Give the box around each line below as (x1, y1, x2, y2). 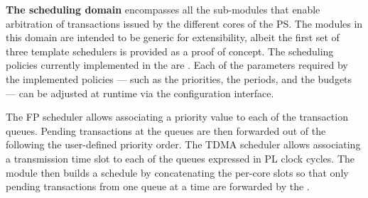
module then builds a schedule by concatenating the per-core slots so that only (6, 165, 349, 180)
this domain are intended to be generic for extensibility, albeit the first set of (6, 30, 340, 45)
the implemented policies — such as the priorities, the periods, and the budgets (6, 71, 352, 86)
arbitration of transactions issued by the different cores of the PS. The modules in (6, 16, 363, 31)
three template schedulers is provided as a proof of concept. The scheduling (6, 43, 334, 58)
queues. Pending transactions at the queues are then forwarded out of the (6, 123, 326, 138)
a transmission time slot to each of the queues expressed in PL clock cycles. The (6, 150, 355, 165)
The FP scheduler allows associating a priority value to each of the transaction (6, 109, 348, 124)
